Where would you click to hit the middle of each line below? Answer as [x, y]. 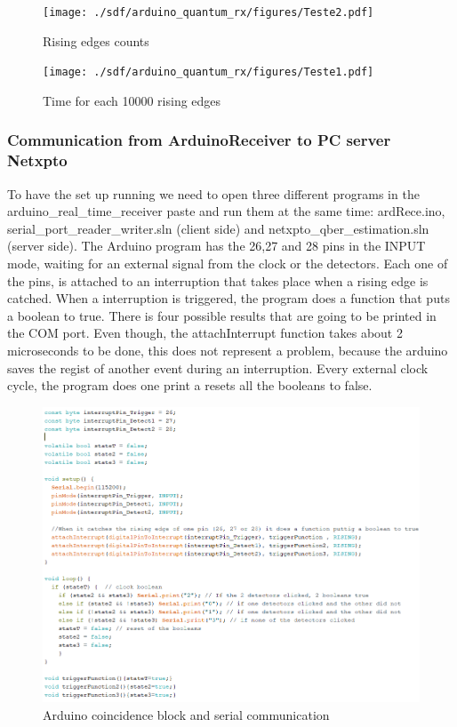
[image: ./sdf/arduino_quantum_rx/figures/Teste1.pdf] [208, 72]
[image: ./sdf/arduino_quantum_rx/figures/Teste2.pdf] [208, 12]
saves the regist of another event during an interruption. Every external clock [218, 367]
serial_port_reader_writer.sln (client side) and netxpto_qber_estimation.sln [218, 228]
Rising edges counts [96, 40]
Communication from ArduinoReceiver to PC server [199, 140]
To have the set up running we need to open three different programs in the [213, 193]
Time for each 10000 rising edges [132, 100]
